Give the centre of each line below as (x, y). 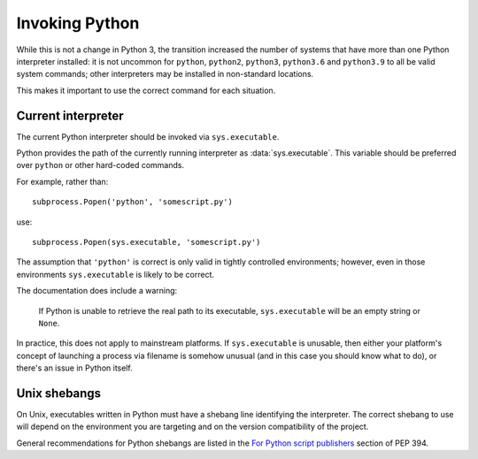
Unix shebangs (59, 393)
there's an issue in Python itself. (74, 368)
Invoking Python (78, 23)
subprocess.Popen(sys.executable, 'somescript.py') (146, 242)
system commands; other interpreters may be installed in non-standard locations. (165, 74)
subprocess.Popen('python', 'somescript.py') (133, 202)
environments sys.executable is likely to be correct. (116, 274)
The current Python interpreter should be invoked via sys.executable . (148, 136)
